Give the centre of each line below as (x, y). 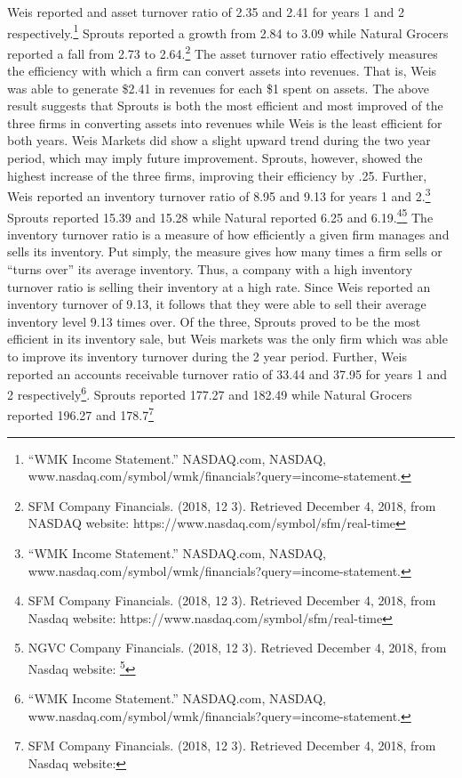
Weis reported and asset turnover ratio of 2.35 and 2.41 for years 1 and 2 (206, 12)
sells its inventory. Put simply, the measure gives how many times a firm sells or (225, 251)
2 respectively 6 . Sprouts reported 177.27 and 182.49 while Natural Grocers (210, 393)
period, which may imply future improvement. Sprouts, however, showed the (215, 158)
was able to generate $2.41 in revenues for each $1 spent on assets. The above (218, 88)
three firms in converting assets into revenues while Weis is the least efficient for (225, 122)
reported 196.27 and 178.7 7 (80, 413)
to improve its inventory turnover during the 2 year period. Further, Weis (207, 356)
